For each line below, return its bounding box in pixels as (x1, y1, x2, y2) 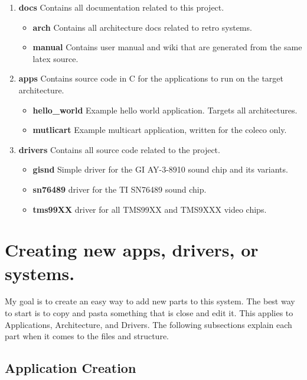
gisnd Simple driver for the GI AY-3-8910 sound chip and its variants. (32, 163, 288, 176)
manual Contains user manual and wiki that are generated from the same (32, 41, 302, 53)
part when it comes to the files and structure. (5, 330, 169, 342)
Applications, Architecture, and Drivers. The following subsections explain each (5, 318, 292, 330)
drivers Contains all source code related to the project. (18, 143, 220, 155)
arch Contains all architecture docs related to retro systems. (32, 21, 252, 33)
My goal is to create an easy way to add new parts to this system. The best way (5, 295, 295, 307)
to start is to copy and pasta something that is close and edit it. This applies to (5, 307, 293, 319)
